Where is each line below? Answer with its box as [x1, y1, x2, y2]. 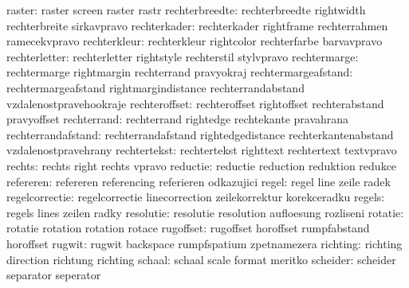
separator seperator [6, 267, 101, 283]
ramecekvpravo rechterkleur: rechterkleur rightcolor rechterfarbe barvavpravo [6, 33, 383, 49]
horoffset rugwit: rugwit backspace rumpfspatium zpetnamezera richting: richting [6, 235, 403, 251]
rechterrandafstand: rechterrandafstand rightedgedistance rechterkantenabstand [6, 126, 394, 142]
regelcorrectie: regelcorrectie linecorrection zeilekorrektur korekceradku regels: [6, 189, 385, 205]
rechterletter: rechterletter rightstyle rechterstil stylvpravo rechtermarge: [6, 48, 359, 64]
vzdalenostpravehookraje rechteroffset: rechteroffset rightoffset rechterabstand [6, 95, 384, 111]
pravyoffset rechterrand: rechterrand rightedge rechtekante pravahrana [6, 111, 349, 127]
